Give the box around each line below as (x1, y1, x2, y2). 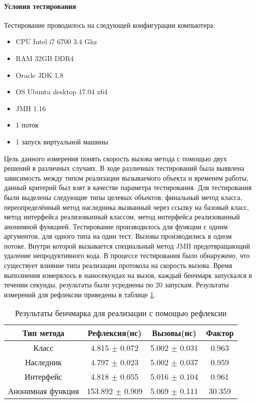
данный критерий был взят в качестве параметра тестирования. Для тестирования (4, 182, 252, 193)
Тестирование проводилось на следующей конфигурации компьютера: (4, 19, 215, 30)
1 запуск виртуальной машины (15, 136, 108, 146)
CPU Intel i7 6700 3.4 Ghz (15, 36, 97, 47)
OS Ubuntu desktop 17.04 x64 (15, 86, 108, 97)
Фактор (206, 327, 234, 339)
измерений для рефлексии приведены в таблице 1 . (4, 289, 156, 299)
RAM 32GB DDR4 (15, 53, 74, 63)
